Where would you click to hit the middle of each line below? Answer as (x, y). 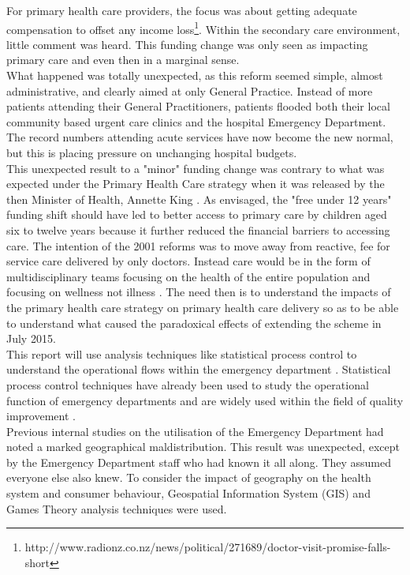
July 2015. (31, 338)
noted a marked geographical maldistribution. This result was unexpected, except (203, 447)
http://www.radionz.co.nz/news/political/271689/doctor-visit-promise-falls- (208, 547)
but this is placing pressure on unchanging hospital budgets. (152, 152)
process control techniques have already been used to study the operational (188, 384)
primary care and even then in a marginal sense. (123, 60)
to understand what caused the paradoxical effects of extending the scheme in (194, 323)
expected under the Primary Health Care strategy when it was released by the (196, 184)
